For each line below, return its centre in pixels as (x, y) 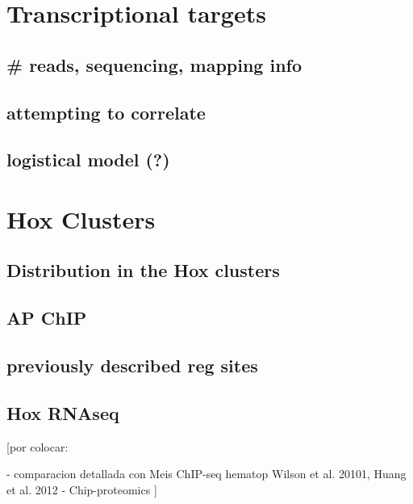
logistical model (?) (88, 160)
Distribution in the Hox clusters (143, 270)
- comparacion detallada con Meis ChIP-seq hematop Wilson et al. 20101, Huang (206, 474)
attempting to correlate (106, 112)
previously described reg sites (132, 365)
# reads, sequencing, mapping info (154, 64)
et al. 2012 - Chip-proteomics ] (82, 489)
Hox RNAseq (63, 412)
